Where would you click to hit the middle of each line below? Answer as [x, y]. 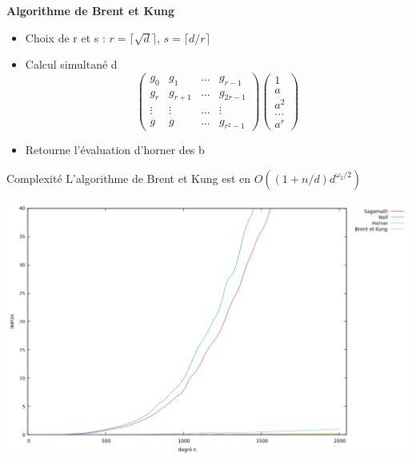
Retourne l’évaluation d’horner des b [115, 150]
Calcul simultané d [71, 64]
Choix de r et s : [65, 37]
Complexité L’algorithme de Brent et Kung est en [129, 178]
